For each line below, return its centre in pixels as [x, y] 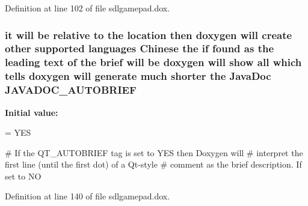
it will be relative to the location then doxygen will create [149, 35]
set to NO [23, 176]
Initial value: [32, 112]
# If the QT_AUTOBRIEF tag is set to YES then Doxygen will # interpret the [154, 152]
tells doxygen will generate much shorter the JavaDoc [138, 76]
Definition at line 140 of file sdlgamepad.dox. [88, 196]
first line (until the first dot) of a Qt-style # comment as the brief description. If [153, 164]
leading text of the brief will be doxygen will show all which [153, 62]
